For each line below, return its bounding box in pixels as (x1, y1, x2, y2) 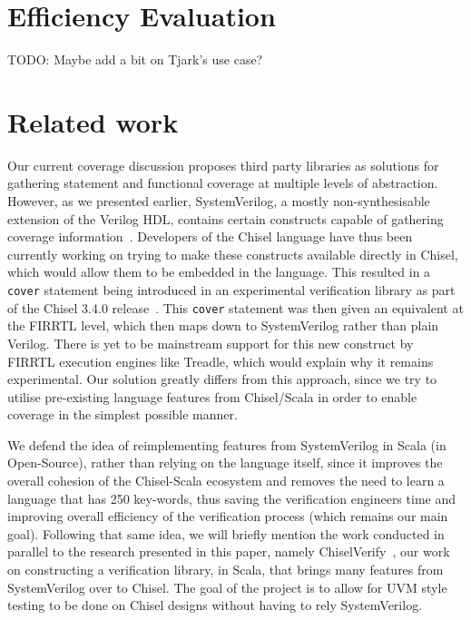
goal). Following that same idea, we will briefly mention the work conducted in (7, 524, 445, 543)
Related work (7, 103, 179, 140)
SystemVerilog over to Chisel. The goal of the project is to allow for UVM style (7, 577, 447, 596)
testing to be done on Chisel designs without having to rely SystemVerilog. (7, 595, 423, 615)
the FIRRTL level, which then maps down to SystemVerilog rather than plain (7, 316, 439, 335)
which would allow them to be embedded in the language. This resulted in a (7, 262, 431, 281)
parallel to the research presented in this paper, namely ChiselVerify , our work (7, 542, 450, 561)
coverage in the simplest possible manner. (7, 405, 238, 424)
